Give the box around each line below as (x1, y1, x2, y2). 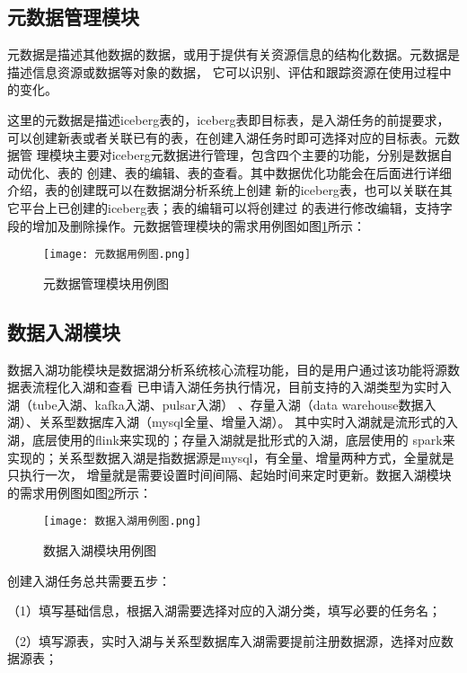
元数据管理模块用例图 (43, 273, 169, 292)
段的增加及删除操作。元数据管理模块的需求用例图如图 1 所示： (7, 216, 366, 235)
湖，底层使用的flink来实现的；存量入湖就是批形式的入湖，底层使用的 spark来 (7, 429, 455, 448)
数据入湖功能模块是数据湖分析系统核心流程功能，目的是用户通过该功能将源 (7, 359, 447, 378)
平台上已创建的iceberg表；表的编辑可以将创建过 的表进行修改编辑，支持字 (19, 198, 453, 217)
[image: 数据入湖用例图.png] (43, 515, 202, 528)
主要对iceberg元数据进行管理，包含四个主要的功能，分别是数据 (74, 146, 440, 164)
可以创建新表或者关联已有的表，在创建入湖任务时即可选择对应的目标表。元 (7, 128, 447, 146)
